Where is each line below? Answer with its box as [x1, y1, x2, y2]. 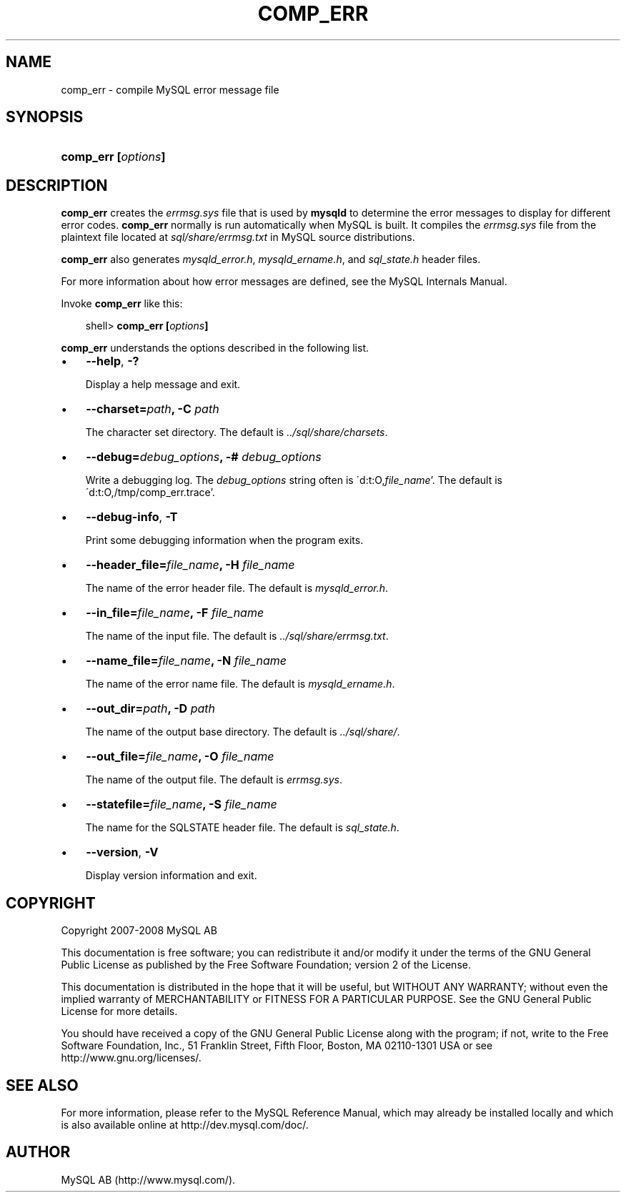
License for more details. [61, 1005, 178, 1018]
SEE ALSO [6, 1076, 79, 1094]
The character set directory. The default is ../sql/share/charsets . [85, 426, 388, 439]
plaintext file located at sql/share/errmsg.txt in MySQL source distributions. [61, 231, 415, 244]
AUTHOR [6, 1143, 71, 1162]
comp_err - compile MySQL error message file [61, 83, 279, 96]
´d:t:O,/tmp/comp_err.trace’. [85, 486, 215, 499]
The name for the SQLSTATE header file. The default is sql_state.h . [85, 821, 399, 834]
